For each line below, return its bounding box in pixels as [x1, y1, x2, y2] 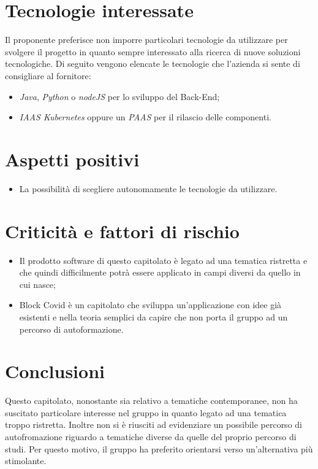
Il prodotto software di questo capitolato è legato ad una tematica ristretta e [19, 254, 308, 266]
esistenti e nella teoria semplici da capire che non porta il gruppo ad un [19, 310, 288, 323]
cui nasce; [19, 277, 56, 290]
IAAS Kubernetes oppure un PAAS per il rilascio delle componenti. [19, 110, 271, 123]
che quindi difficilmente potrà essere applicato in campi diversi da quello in [19, 266, 301, 279]
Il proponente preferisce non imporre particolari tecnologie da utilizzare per [5, 33, 288, 46]
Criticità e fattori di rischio [5, 218, 240, 243]
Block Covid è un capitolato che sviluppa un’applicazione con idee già [19, 298, 282, 311]
